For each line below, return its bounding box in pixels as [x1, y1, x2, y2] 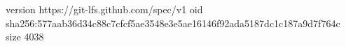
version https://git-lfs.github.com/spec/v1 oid [6, 2, 203, 16]
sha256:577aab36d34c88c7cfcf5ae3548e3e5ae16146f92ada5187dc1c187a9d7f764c [6, 15, 340, 30]
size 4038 [6, 29, 44, 44]
